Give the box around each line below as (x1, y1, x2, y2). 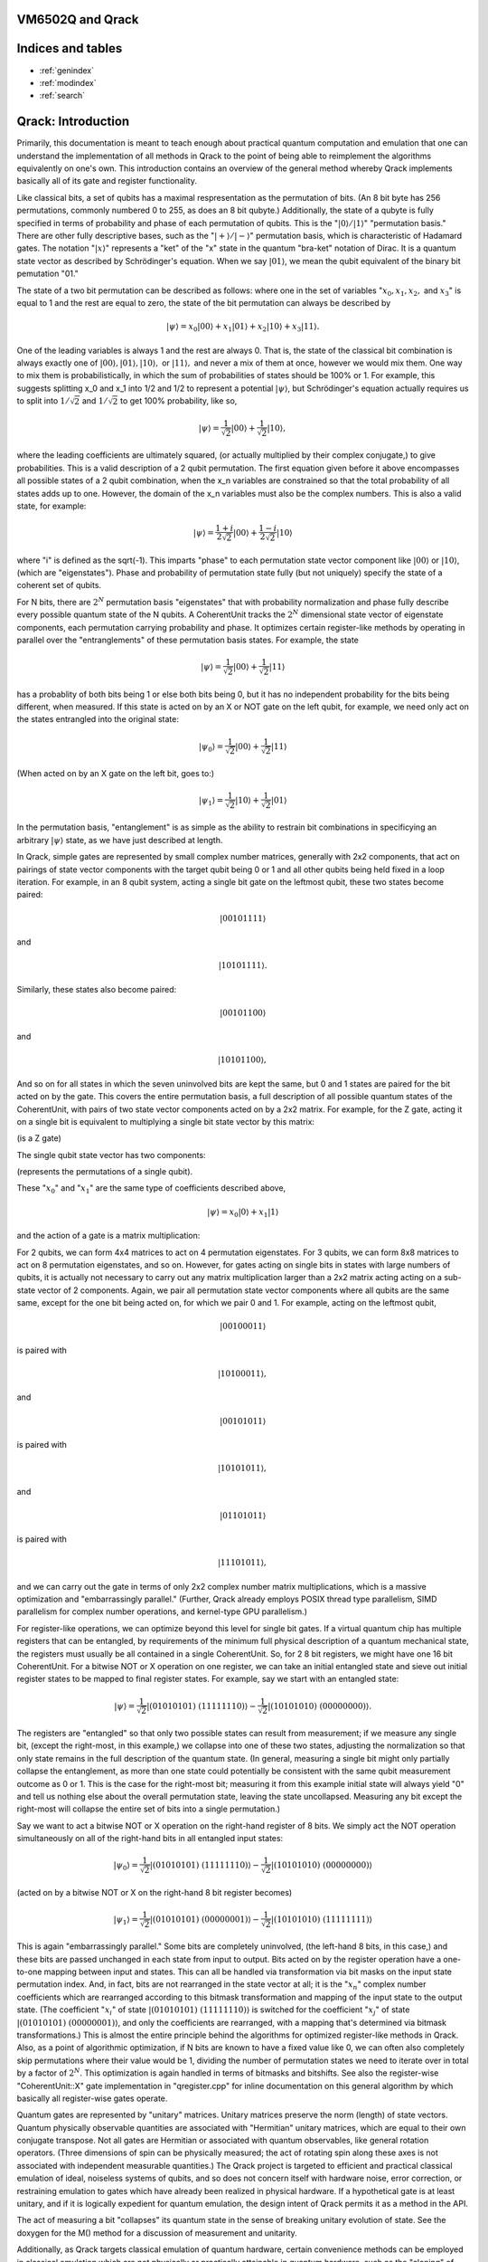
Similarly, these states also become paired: (16, 984, 177, 994)
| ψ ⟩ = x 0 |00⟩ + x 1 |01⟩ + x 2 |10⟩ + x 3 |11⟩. (165, 321, 320, 334)
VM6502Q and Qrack (16, 12, 139, 27)
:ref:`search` (39, 90, 86, 101)
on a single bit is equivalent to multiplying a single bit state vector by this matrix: (16, 1116, 315, 1126)
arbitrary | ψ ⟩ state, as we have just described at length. (16, 834, 223, 845)
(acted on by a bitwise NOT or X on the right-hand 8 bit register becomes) (16, 1887, 293, 1897)
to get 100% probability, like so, (120, 395, 238, 406)
